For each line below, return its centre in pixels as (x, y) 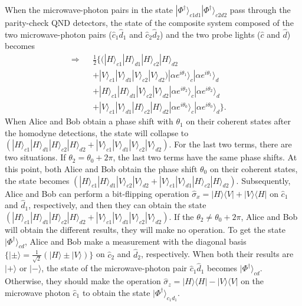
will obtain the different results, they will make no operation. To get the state (145, 229)
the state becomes (37, 180)
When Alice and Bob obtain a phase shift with (89, 121)
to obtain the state (116, 292)
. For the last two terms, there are (230, 144)
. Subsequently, (263, 180)
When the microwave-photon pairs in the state (89, 9)
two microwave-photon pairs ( (58, 34)
